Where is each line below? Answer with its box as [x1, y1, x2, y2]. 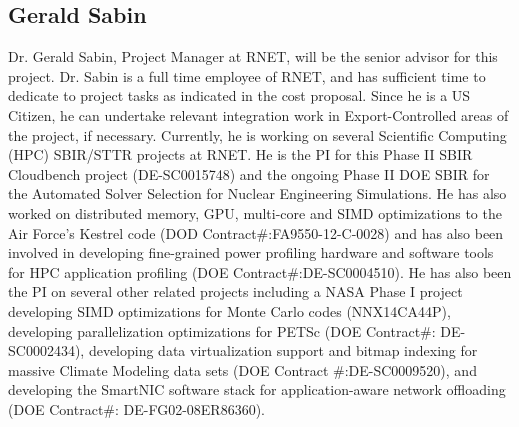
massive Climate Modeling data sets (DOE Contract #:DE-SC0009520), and [8, 359, 477, 380]
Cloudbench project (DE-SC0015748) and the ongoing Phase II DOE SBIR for [8, 163, 490, 184]
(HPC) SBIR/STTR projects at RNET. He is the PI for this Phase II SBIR [8, 144, 473, 165]
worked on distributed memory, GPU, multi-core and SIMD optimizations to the [8, 202, 502, 223]
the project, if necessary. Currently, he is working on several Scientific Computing [8, 124, 507, 145]
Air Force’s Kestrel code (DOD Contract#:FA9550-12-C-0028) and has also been [8, 222, 504, 243]
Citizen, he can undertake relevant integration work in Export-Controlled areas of [8, 104, 509, 125]
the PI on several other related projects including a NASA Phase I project [8, 281, 463, 302]
